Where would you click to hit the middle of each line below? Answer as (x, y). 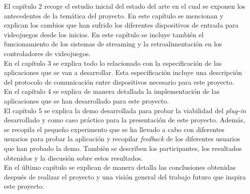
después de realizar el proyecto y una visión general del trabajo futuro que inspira (125, 176)
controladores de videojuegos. (47, 53)
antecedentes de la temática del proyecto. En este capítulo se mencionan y (114, 15)
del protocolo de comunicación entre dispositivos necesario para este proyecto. (119, 82)
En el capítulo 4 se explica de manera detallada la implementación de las (112, 91)
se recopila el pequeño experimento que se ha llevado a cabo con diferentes (114, 129)
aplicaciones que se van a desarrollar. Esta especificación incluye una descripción (123, 72)
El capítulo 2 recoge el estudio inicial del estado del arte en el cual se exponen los (125, 6)
